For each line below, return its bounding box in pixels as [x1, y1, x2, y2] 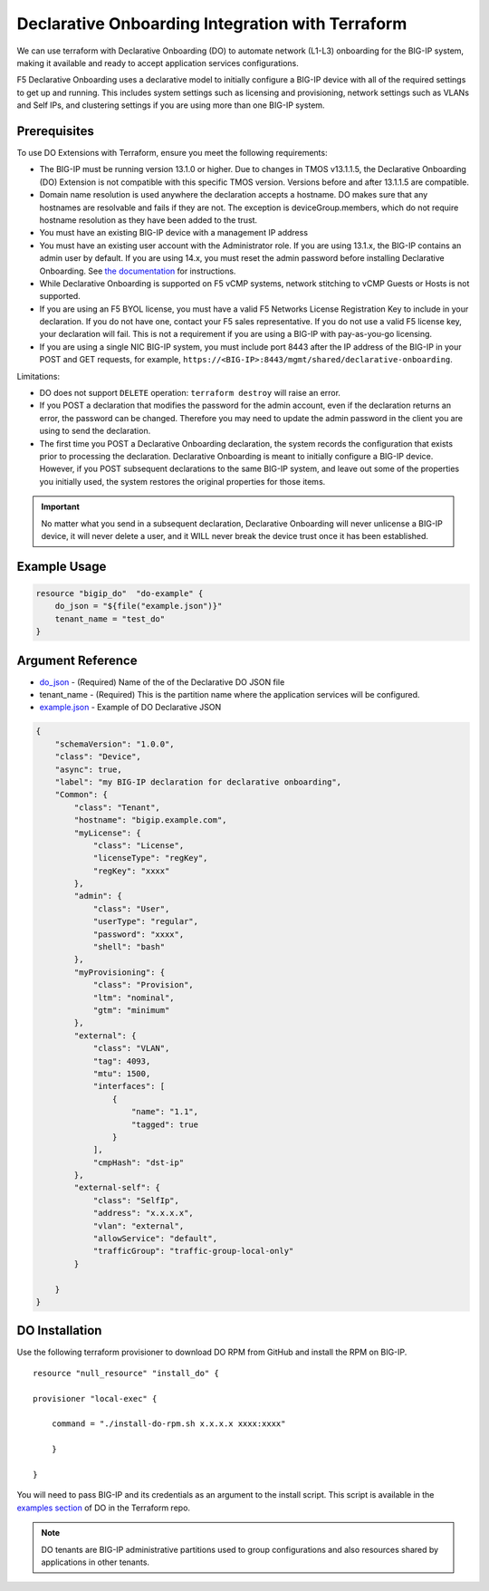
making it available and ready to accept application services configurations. [16, 57, 299, 68]
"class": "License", [92, 840, 185, 851]
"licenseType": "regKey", [92, 853, 208, 863]
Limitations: [16, 371, 61, 381]
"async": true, [54, 764, 122, 775]
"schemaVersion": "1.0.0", [54, 738, 176, 749]
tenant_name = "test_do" [54, 613, 166, 624]
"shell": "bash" [92, 942, 166, 952]
